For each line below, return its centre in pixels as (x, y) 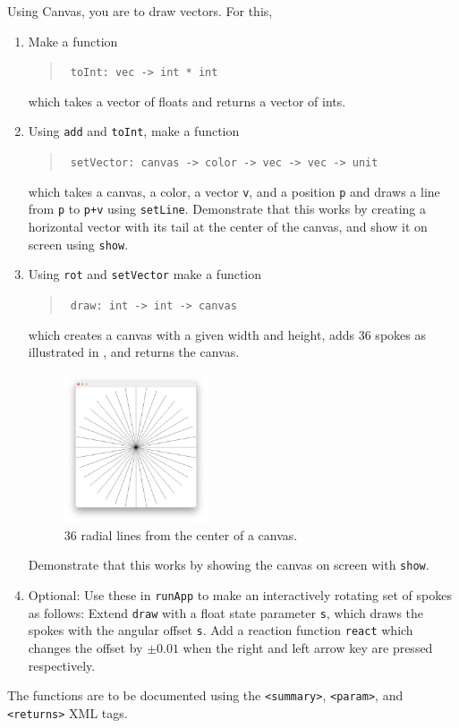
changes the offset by (85, 648)
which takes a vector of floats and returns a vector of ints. (187, 101)
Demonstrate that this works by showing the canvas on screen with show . (229, 565)
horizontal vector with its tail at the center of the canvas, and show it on (228, 227)
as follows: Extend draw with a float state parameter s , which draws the (226, 612)
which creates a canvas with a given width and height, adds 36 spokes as (227, 334)
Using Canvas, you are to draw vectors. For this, (140, 11)
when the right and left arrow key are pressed (308, 648)
